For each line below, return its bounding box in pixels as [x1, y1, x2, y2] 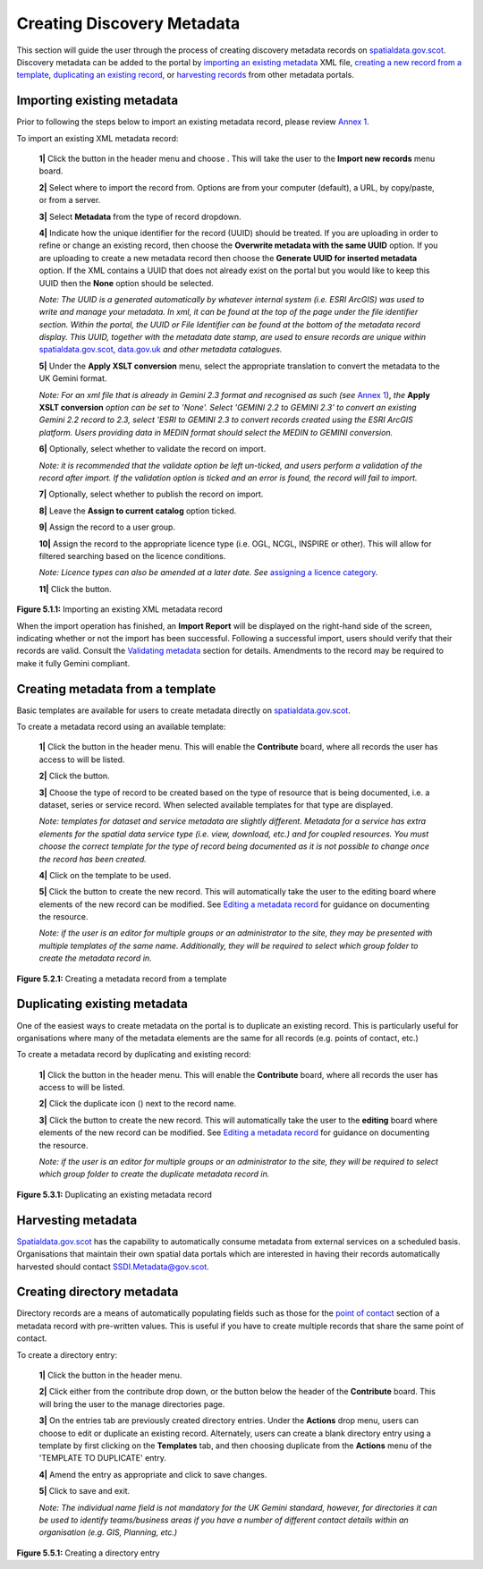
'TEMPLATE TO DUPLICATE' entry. [38, 1453, 167, 1463]
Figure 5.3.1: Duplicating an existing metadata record [16, 1189, 212, 1200]
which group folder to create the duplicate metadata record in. [38, 1168, 270, 1180]
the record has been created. [38, 853, 147, 864]
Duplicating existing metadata [16, 997, 188, 1012]
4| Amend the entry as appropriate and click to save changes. [38, 1469, 267, 1480]
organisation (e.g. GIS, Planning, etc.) [38, 1527, 178, 1538]
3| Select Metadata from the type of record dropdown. [38, 211, 241, 222]
